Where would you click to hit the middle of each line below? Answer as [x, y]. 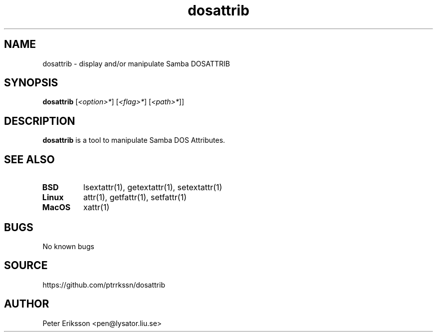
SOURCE [26, 266]
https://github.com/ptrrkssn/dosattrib [104, 285]
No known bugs [68, 246]
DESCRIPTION [40, 121]
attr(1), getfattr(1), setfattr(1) [135, 197]
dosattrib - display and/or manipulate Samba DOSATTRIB [136, 63]
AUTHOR [27, 304]
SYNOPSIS [31, 83]
